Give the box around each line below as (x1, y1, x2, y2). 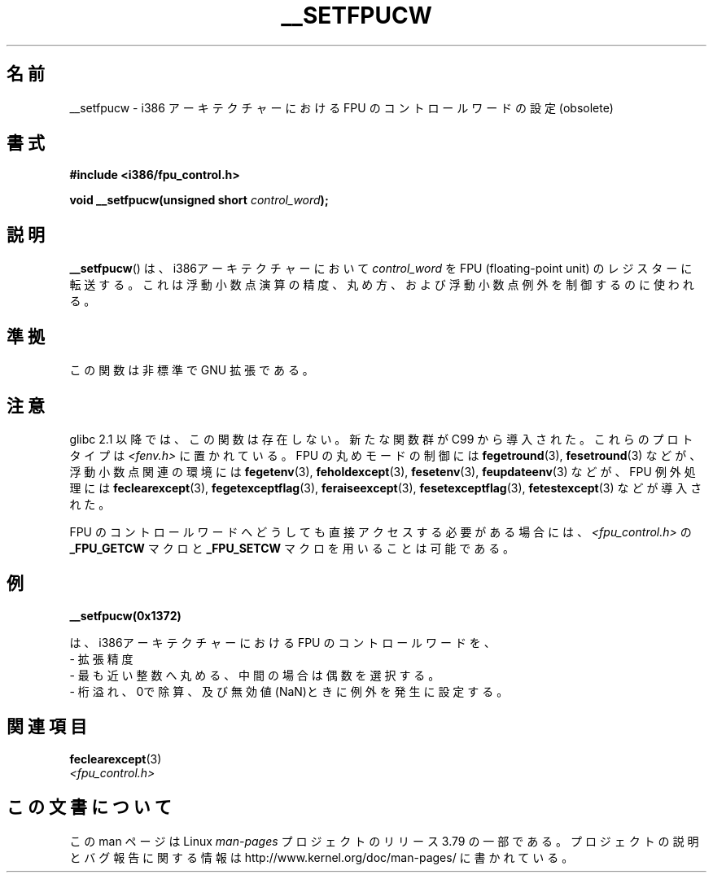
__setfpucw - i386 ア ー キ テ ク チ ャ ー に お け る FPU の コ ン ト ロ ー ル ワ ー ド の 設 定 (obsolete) (69, 100, 614, 115)
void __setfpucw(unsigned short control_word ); (69, 193, 329, 208)
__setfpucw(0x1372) (69, 608, 182, 623)
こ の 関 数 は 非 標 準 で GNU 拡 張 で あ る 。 (69, 363, 314, 378)
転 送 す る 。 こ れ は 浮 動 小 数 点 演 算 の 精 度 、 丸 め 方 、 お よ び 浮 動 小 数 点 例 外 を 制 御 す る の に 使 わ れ (69, 278, 694, 292)
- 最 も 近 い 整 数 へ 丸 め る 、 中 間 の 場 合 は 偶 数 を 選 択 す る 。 (69, 667, 440, 682)
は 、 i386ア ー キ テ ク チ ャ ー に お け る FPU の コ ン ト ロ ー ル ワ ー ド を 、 (69, 635, 496, 649)
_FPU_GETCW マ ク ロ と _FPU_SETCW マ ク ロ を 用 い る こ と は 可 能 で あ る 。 (69, 540, 515, 555)
